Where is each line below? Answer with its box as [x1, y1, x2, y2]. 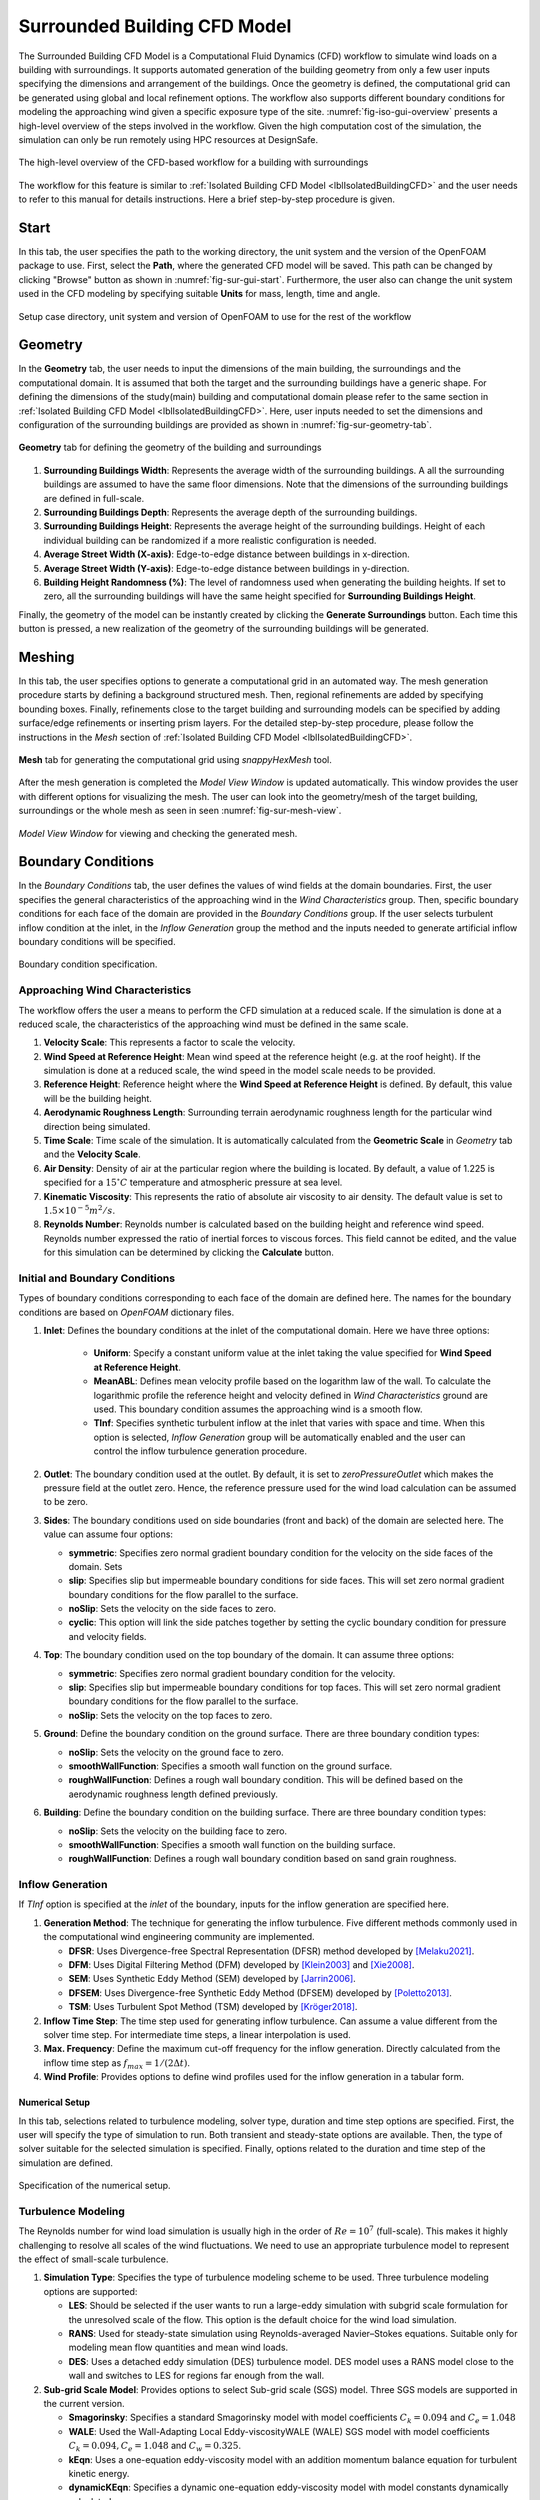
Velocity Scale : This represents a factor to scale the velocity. [43, 1036, 296, 1049]
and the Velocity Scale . [43, 1148, 141, 1160]
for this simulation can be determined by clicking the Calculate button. [43, 1246, 335, 1259]
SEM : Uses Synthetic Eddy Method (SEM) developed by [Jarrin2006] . [68, 1973, 357, 1985]
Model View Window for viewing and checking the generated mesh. [18, 827, 298, 839]
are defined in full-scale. [43, 492, 145, 504]
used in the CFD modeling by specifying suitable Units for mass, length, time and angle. [18, 288, 381, 300]
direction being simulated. [43, 1120, 151, 1132]
